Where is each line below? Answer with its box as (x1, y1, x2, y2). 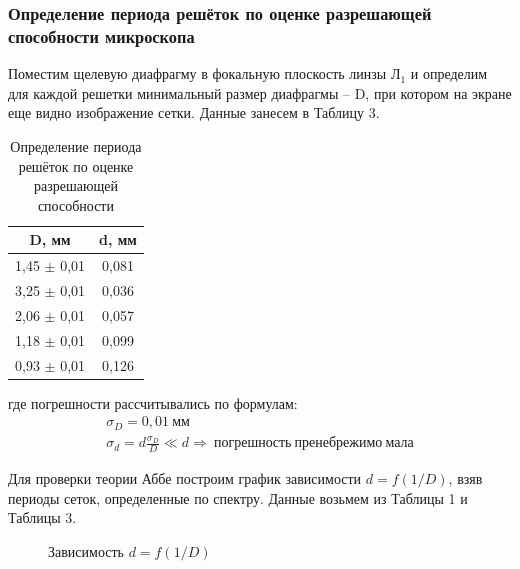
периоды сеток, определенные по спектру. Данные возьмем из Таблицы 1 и (8, 487, 468, 508)
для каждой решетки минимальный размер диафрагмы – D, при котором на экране (8, 82, 512, 103)
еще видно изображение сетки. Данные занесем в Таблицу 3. (8, 102, 380, 123)
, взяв (448, 468, 483, 489)
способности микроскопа (8, 23, 195, 48)
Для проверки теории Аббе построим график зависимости (8, 468, 362, 489)
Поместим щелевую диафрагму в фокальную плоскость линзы (8, 63, 387, 84)
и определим (410, 63, 488, 84)
